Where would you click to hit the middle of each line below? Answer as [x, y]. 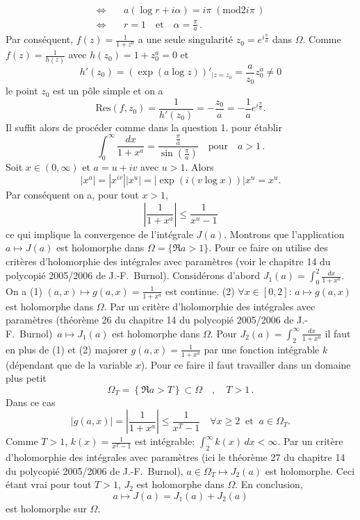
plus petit [26, 378]
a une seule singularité [186, 39]
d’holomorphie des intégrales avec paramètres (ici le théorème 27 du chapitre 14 [175, 457]
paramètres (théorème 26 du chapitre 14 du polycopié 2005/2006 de [150, 320]
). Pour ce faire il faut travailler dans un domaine [246, 364]
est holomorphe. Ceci [310, 470]
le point [22, 91]
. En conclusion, [269, 484]
